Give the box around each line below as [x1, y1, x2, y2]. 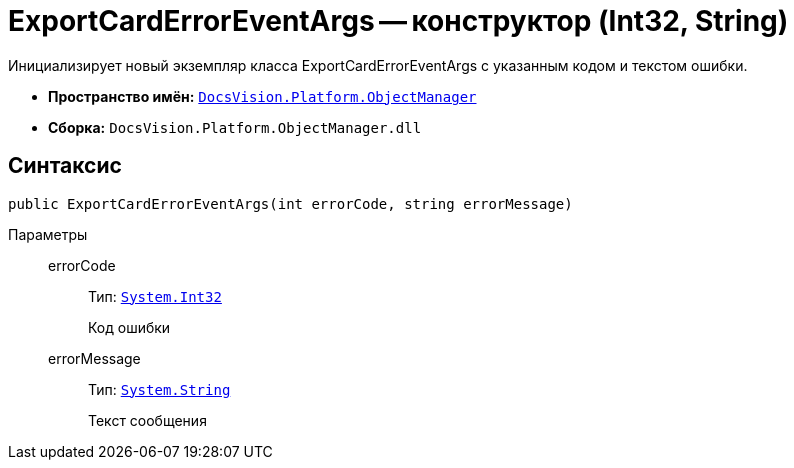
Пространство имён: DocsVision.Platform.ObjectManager [48, 87, 477, 105]
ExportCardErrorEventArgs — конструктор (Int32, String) [8, 4, 789, 38]
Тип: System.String [88, 380, 231, 398]
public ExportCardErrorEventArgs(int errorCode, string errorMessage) [8, 195, 573, 212]
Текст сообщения [88, 411, 207, 429]
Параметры [8, 225, 88, 243]
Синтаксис [8, 153, 122, 179]
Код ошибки [88, 318, 171, 336]
